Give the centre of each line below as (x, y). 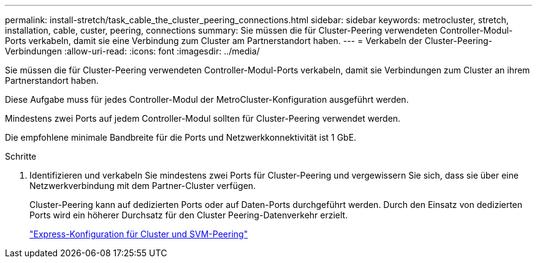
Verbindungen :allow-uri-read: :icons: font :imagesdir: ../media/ (132, 51)
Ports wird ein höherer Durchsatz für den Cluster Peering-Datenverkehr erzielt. (189, 215)
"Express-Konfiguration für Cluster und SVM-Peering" (139, 234)
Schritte (21, 156)
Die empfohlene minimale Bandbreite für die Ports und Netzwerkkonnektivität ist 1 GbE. (181, 137)
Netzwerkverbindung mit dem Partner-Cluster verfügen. (143, 186)
